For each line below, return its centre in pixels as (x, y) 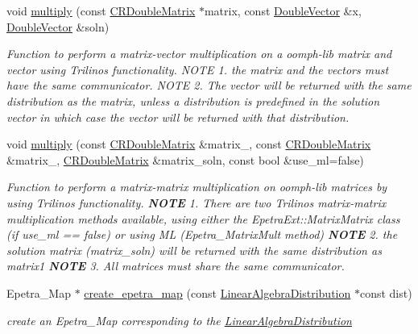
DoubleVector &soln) (58, 26)
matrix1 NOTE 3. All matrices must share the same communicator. (176, 266)
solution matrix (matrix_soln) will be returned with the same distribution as (194, 250)
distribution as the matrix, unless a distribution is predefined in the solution (193, 100)
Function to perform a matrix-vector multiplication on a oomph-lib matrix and (199, 54)
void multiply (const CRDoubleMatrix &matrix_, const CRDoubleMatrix (189, 144)
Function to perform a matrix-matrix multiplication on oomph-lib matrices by (197, 187)
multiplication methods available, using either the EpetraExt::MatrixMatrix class (203, 218)
